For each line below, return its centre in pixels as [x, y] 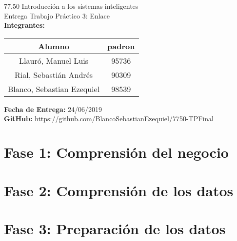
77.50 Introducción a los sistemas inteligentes [71, 6]
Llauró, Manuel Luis [54, 60]
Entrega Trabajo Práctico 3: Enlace [57, 15]
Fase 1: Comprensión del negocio [116, 152]
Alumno [54, 46]
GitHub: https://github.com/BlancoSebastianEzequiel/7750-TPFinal [109, 119]
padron [121, 46]
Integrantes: [24, 25]
